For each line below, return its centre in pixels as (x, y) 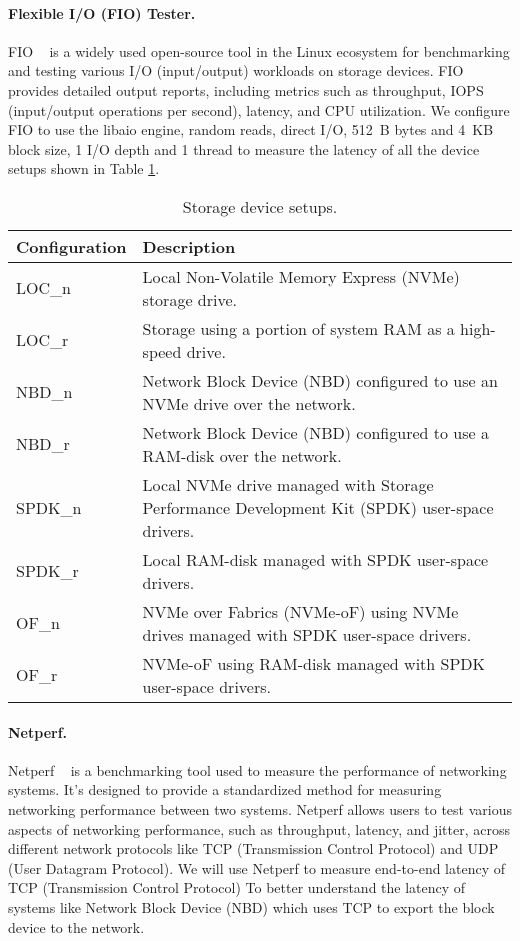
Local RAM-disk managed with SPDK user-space (315, 559)
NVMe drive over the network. (249, 403)
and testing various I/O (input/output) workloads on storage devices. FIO (236, 70)
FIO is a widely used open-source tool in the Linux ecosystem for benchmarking (259, 50)
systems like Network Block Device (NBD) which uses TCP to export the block (251, 906)
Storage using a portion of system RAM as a (298, 328)
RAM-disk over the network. (242, 455)
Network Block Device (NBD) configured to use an (320, 380)
